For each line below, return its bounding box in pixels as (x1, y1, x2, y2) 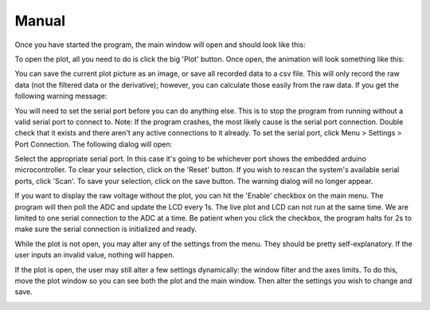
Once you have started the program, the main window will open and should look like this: (14, 40, 306, 49)
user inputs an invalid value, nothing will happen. (14, 250, 175, 260)
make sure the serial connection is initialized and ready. (14, 224, 197, 234)
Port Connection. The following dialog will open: (14, 139, 173, 149)
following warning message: (14, 92, 107, 101)
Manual (14, 12, 66, 29)
